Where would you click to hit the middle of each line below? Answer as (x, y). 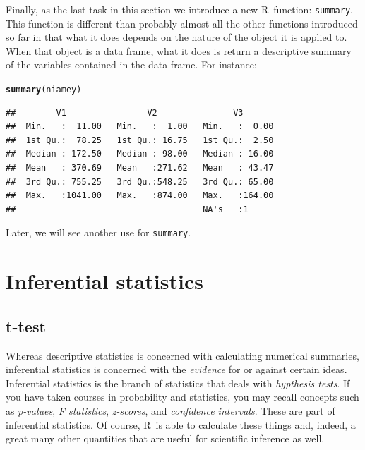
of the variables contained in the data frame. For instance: (131, 65)
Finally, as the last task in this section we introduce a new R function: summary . (179, 9)
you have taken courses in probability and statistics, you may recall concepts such (182, 397)
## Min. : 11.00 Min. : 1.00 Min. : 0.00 (140, 127)
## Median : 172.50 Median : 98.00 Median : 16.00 (140, 154)
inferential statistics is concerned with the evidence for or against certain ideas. (176, 369)
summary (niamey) (44, 90)
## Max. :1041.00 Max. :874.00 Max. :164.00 (140, 196)
